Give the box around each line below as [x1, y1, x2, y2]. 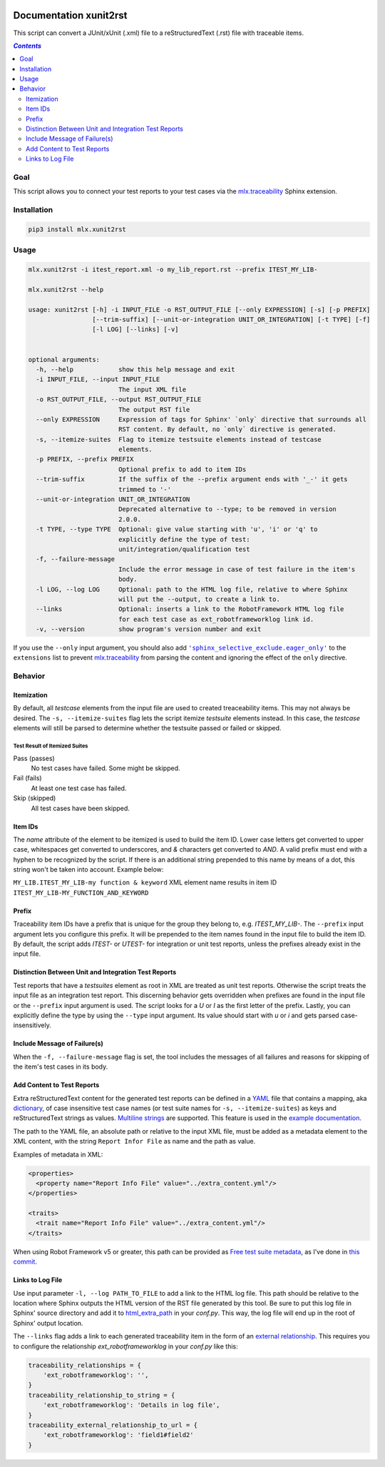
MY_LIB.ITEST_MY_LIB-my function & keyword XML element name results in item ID [13, 878, 277, 887]
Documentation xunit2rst [13, 9, 128, 21]
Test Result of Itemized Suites [13, 742, 88, 750]
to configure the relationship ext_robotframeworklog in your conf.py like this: [13, 1342, 238, 1351]
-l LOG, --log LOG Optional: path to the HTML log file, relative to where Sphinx [36, 585, 349, 593]
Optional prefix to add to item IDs [118, 465, 247, 473]
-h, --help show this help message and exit [36, 365, 235, 373]
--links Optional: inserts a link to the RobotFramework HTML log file [36, 605, 344, 613]
